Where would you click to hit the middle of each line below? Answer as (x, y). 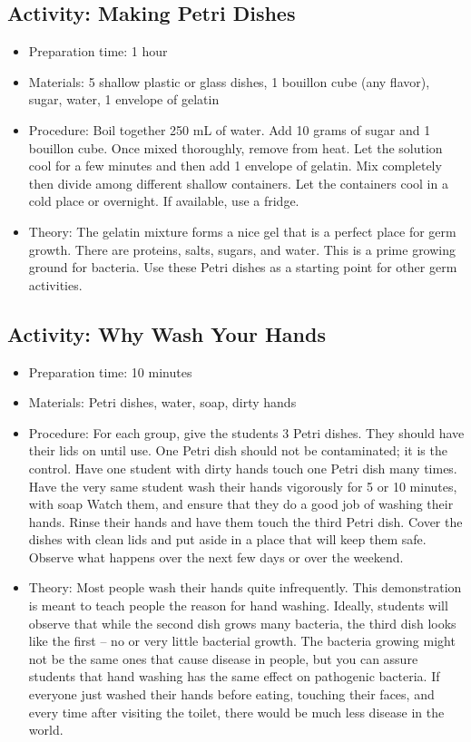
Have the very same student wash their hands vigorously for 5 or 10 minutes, (243, 486)
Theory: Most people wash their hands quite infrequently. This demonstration (245, 587)
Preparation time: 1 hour (98, 51)
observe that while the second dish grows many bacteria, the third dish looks (242, 623)
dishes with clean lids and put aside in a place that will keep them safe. (227, 539)
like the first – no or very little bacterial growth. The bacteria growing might (242, 641)
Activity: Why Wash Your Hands (167, 333)
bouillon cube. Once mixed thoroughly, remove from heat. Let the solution (235, 147)
